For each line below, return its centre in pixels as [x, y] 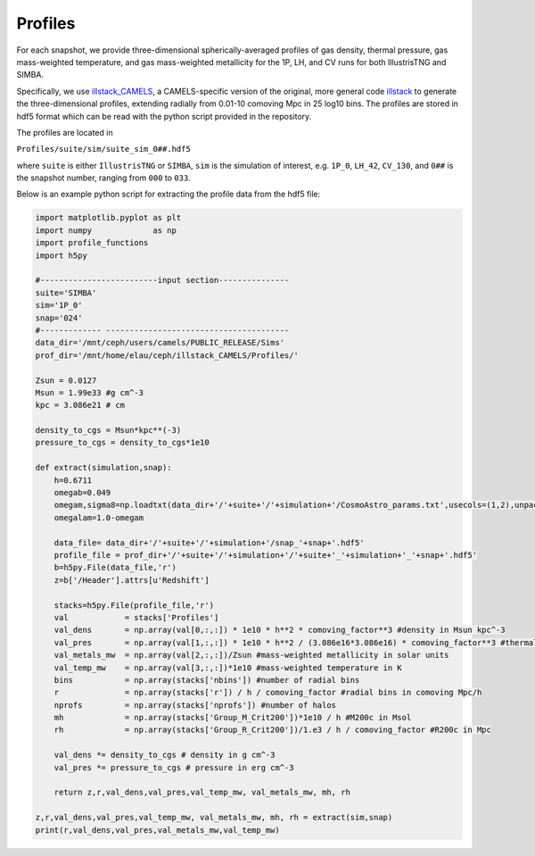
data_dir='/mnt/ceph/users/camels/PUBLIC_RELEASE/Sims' [160, 343]
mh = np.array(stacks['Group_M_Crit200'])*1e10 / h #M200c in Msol [233, 718]
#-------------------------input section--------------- [162, 280]
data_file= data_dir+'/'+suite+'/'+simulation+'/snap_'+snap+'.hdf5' [209, 543]
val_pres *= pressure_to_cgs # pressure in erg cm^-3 [174, 767]
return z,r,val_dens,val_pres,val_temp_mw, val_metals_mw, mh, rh [202, 793]
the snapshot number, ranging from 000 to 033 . [103, 178]
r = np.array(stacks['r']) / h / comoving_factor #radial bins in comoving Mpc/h [268, 693]
